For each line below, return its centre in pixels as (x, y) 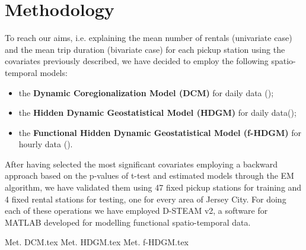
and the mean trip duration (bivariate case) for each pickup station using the (145, 49)
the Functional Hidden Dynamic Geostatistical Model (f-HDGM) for (160, 132)
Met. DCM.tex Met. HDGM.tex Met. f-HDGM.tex (97, 242)
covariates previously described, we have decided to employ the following (137, 61)
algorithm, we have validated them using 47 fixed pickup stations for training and (153, 187)
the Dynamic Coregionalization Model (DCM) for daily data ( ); (146, 92)
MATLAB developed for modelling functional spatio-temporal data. (128, 222)
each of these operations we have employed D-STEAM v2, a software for (136, 211)
